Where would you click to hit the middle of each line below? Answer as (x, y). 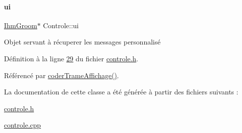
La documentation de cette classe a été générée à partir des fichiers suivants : (121, 92)
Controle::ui (61, 25)
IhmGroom (21, 25)
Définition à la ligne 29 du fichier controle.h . (71, 58)
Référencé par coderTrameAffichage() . (61, 75)
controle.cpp (23, 125)
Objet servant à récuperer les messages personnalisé (82, 42)
